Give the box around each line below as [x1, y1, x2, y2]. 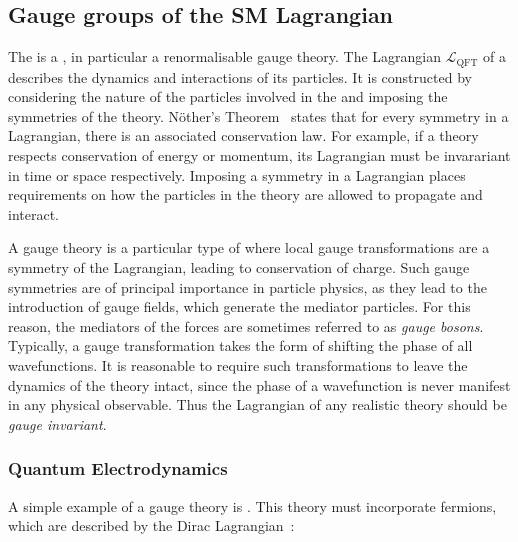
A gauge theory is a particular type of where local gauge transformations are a [8, 237, 490, 258]
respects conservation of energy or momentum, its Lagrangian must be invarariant [8, 145, 511, 166]
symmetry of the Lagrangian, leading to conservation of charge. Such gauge [8, 257, 470, 277]
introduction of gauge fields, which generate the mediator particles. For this [8, 296, 471, 317]
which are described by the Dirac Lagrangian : [8, 515, 295, 536]
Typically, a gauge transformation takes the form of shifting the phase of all [8, 335, 473, 356]
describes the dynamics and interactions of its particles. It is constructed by [8, 66, 472, 87]
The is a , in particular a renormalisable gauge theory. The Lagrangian [8, 46, 442, 67]
